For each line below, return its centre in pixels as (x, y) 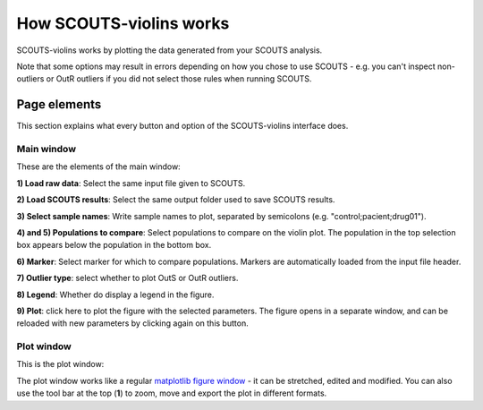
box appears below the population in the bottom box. (114, 245)
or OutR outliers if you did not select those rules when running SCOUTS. (179, 79)
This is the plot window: (60, 364)
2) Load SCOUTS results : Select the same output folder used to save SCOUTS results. (176, 200)
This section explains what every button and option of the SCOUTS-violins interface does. (182, 126)
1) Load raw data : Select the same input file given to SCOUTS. (131, 183)
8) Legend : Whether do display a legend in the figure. (115, 295)
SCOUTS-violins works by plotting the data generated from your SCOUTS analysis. (169, 50)
